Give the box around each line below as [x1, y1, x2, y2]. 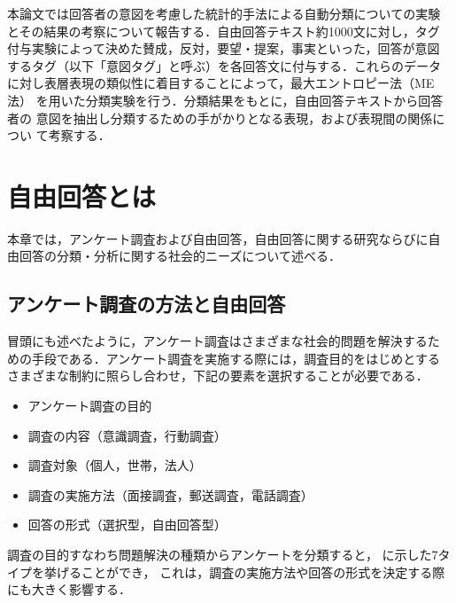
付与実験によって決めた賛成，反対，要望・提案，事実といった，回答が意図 [7, 39, 440, 58]
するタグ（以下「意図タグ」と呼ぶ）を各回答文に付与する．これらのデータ [7, 56, 441, 74]
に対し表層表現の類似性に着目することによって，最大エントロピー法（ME [7, 74, 435, 92]
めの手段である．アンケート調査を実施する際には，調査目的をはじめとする [7, 348, 440, 367]
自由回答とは [7, 177, 157, 214]
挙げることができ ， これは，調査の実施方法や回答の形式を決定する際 [43, 562, 445, 581]
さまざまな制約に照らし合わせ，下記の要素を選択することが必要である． [7, 366, 429, 385]
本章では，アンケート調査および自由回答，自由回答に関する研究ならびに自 [7, 229, 441, 247]
